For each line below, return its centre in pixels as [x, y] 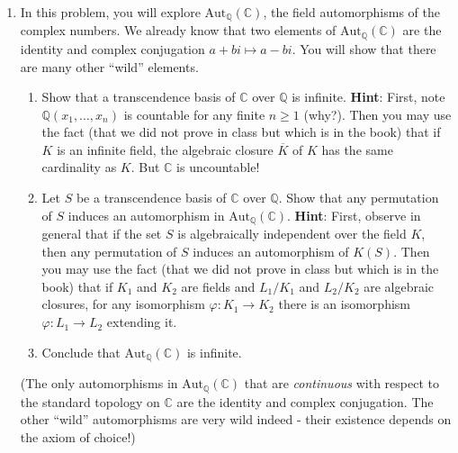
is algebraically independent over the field [292, 234]
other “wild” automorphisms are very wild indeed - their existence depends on [236, 419]
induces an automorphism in [146, 215]
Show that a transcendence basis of [139, 97]
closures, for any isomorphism [123, 304]
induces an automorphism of [271, 251]
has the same [357, 149]
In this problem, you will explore [110, 12]
